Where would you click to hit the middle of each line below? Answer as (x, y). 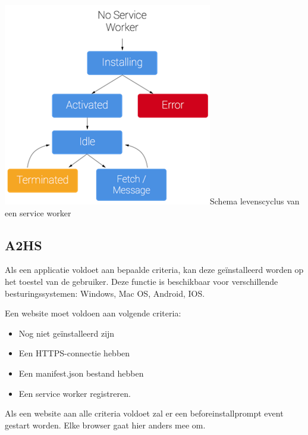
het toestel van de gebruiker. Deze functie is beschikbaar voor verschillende (142, 281)
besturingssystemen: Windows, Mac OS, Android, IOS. (105, 293)
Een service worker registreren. (75, 393)
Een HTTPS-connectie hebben (74, 353)
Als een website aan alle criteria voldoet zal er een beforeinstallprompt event (144, 413)
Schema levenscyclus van (255, 201)
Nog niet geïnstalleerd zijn (67, 333)
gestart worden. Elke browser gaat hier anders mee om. (105, 425)
